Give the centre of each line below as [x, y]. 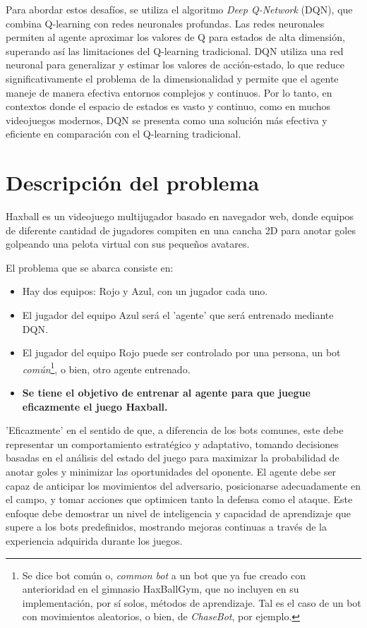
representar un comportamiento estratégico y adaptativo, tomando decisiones [172, 443]
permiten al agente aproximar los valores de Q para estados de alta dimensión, [175, 37]
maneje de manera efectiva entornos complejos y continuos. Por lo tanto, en [169, 92]
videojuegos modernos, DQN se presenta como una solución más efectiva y [167, 120]
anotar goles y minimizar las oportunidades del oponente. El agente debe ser [171, 472]
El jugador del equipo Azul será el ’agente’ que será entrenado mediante [178, 315]
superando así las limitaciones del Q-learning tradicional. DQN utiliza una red [175, 50]
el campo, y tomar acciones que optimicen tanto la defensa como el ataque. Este [179, 499]
